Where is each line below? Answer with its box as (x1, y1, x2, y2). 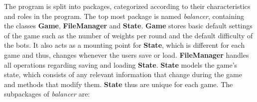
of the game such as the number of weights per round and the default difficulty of (4, 30, 253, 40)
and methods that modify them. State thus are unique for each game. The (4, 79, 233, 89)
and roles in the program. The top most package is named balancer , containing (4, 10, 244, 21)
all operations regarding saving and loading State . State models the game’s (4, 59, 238, 70)
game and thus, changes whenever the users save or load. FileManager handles (4, 49, 249, 60)
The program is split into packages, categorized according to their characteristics (4, 1, 251, 11)
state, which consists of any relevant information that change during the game (4, 69, 242, 80)
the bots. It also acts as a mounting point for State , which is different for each (4, 40, 245, 50)
